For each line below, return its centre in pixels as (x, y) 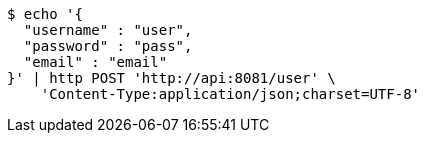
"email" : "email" (95, 62)
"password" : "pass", (108, 46)
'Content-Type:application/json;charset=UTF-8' (230, 94)
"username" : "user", (108, 30)
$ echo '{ (45, 14)
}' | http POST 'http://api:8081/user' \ (171, 78)
